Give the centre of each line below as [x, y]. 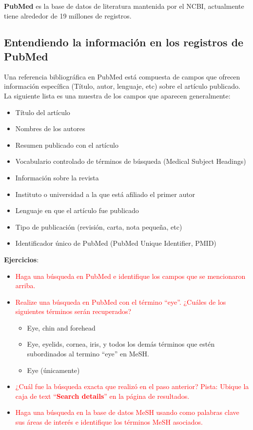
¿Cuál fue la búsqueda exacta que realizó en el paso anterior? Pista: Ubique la [132, 386]
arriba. [25, 285]
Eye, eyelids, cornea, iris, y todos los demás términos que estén [121, 344]
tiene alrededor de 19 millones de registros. [68, 15]
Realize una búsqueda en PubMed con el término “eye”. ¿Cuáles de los [121, 302]
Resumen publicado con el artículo [67, 145]
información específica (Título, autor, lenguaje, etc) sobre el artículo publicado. [122, 86]
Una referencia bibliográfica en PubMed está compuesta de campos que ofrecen [122, 76]
